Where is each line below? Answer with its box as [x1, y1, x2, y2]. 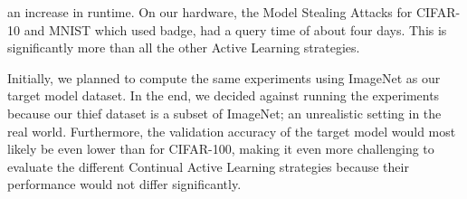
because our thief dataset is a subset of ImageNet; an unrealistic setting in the [7, 103, 442, 122]
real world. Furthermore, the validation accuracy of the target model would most [7, 121, 456, 140]
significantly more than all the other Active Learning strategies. [7, 38, 360, 57]
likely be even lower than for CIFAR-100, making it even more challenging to [7, 139, 434, 158]
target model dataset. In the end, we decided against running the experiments [7, 86, 440, 105]
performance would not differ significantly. [7, 175, 242, 194]
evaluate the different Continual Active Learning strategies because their [7, 156, 409, 175]
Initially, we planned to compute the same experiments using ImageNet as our [7, 68, 441, 87]
